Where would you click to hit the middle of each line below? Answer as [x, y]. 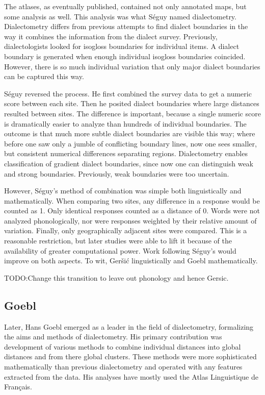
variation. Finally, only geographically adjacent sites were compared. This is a [126, 230]
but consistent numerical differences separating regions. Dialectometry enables [126, 153]
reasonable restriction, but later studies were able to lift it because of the [118, 241]
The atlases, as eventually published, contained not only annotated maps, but [125, 6]
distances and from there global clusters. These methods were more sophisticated [130, 356]
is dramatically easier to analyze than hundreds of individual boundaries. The [125, 123]
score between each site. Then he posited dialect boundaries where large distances [132, 103]
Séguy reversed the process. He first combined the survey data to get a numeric [128, 93]
